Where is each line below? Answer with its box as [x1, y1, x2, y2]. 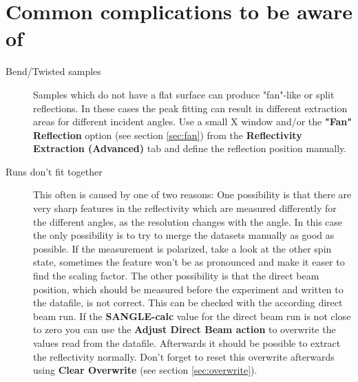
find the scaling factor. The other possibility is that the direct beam [33, 268, 319, 283]
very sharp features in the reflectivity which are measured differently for [33, 201, 337, 215]
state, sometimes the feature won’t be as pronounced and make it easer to [33, 255, 345, 269]
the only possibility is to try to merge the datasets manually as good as [33, 228, 335, 242]
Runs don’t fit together [6, 164, 103, 178]
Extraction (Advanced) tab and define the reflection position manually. [33, 141, 347, 156]
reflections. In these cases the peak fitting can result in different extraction [33, 100, 348, 115]
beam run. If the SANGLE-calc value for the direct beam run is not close [33, 308, 351, 323]
